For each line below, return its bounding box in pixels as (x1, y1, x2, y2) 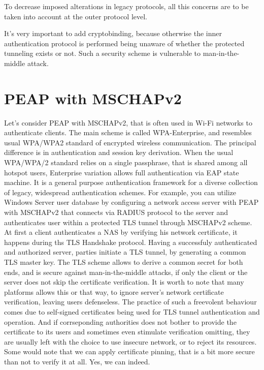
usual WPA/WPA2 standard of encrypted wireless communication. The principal (4, 137, 256, 147)
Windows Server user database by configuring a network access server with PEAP (4, 197, 259, 207)
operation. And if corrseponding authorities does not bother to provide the (4, 316, 237, 327)
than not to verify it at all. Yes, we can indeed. (4, 356, 150, 366)
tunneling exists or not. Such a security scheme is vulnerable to (4, 48, 201, 58)
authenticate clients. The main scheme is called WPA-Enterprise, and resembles (4, 127, 252, 138)
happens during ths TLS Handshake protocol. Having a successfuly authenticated (4, 236, 257, 247)
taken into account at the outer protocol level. (4, 11, 148, 21)
